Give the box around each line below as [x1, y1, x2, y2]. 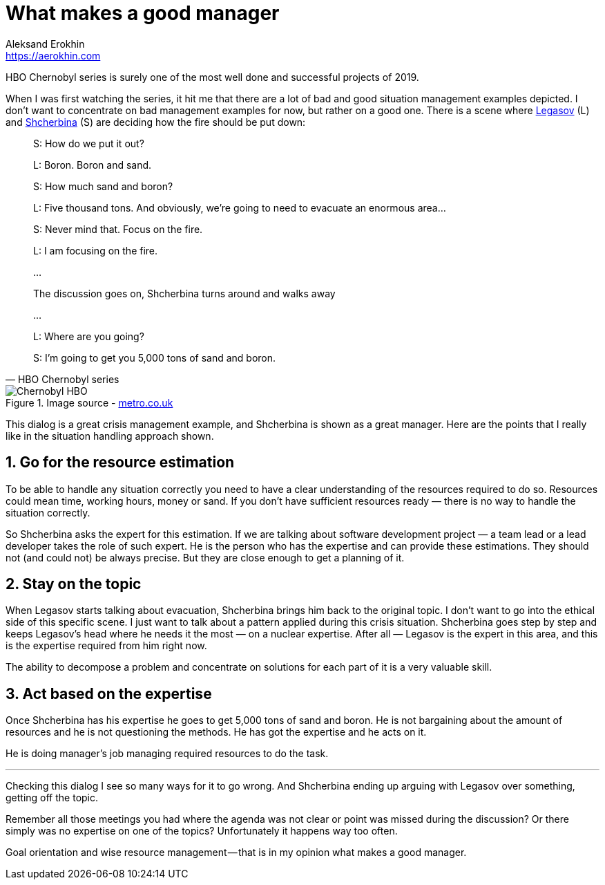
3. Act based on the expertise [6, 684, 212, 702]
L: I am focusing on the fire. [33, 244, 158, 257]
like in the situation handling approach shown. [6, 429, 214, 442]
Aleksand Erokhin [6, 37, 85, 50]
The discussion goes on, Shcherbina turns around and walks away [33, 287, 336, 299]
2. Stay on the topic [6, 575, 142, 593]
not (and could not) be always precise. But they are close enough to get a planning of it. [6, 551, 405, 563]
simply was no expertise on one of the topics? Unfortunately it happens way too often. [6, 825, 398, 837]
